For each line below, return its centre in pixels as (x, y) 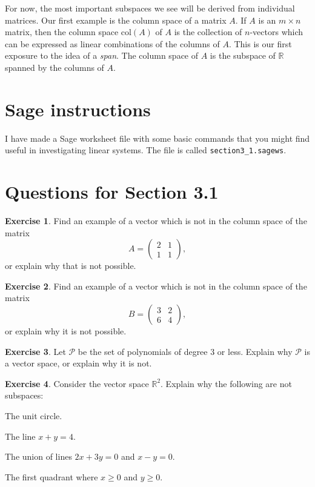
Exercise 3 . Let (35, 351)
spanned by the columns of (55, 67)
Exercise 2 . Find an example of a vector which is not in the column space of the (156, 286)
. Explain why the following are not (226, 383)
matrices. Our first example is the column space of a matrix (116, 20)
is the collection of (208, 32)
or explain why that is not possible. (71, 266)
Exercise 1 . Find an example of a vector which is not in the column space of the (156, 221)
